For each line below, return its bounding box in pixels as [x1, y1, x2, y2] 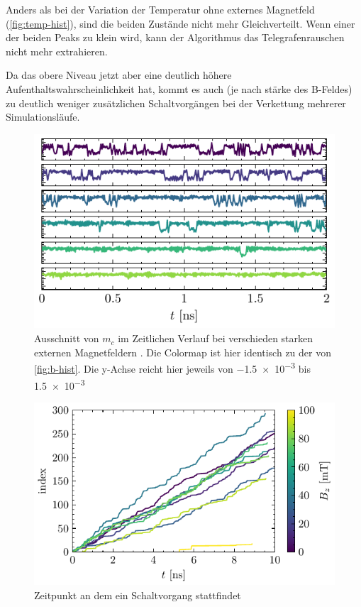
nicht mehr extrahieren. [6, 43, 108, 58]
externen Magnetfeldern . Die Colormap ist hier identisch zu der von [34, 344, 331, 359]
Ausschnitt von [34, 331, 99, 346]
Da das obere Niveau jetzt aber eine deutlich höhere [6, 67, 232, 82]
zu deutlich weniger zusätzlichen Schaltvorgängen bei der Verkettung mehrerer [6, 95, 346, 110]
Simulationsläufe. [6, 109, 80, 124]
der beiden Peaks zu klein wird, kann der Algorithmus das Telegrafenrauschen [6, 30, 345, 45]
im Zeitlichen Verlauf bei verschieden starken [118, 331, 313, 346]
